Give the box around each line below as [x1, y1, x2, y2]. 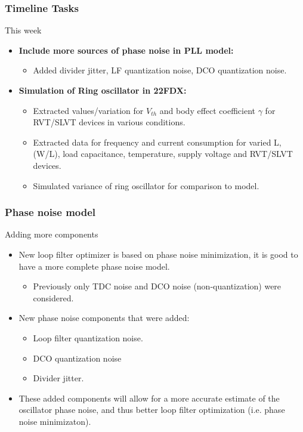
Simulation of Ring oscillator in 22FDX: [18, 84, 187, 96]
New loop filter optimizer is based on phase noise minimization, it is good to [18, 248, 298, 260]
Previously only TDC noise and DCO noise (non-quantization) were [33, 280, 282, 292]
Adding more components [5, 228, 98, 240]
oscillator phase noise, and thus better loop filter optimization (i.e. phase [18, 403, 285, 416]
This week [5, 24, 42, 36]
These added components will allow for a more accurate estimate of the [18, 391, 280, 404]
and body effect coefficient [159, 104, 256, 116]
